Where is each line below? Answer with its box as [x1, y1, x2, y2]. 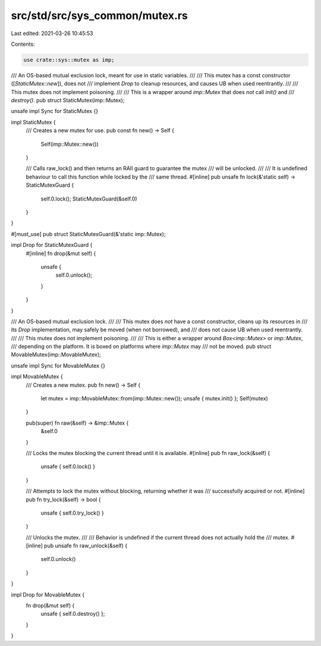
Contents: [11, 40, 35, 48]
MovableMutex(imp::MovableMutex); [11, 351, 101, 358]
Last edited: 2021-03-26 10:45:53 [11, 30, 93, 37]
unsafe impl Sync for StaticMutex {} [11, 108, 98, 115]
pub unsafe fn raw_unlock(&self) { [43, 542, 128, 550]
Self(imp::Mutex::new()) [40, 140, 99, 148]
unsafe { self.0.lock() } [40, 463, 95, 470]
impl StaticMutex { [11, 118, 56, 126]
